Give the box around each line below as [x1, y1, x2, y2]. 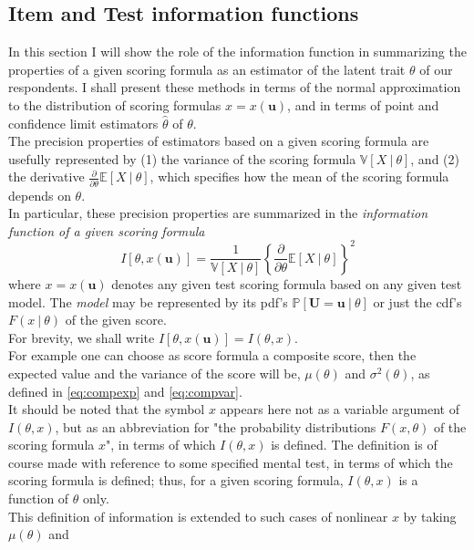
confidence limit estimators [8, 113, 159, 132]
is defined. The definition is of [271, 435, 438, 454]
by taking [403, 506, 457, 525]
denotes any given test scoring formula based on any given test [111, 274, 462, 293]
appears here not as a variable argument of [220, 400, 459, 419]
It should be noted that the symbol [8, 400, 205, 419]
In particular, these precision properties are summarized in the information [8, 203, 428, 223]
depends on [8, 185, 71, 204]
